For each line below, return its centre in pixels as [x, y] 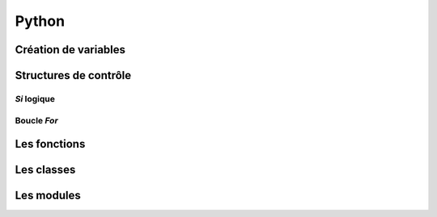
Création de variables [70, 50]
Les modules [48, 196]
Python [40, 21]
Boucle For [36, 120]
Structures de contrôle [73, 75]
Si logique [35, 98]
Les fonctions [50, 144]
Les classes [45, 170]
